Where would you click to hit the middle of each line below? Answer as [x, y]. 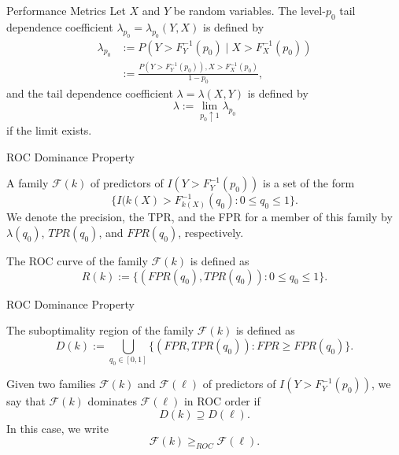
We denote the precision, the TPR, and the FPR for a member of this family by [199, 217]
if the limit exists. [49, 130]
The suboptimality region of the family [100, 330]
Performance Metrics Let [66, 10]
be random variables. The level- [249, 10]
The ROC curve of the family [77, 261]
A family [28, 183]
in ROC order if [222, 401]
